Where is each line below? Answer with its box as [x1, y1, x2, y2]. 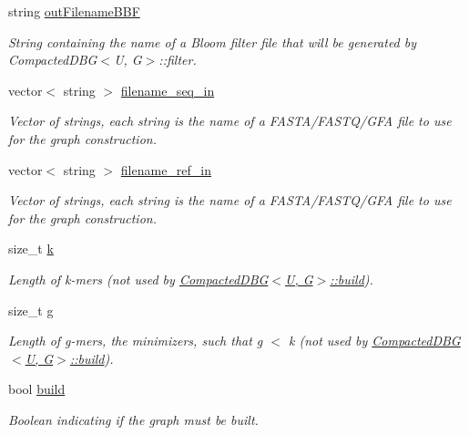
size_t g [8, 300, 54, 319]
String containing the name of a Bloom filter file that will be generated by [8, 32, 417, 51]
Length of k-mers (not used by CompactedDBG [8, 269, 269, 288]
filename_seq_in [120, 80, 215, 99]
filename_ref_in [120, 160, 212, 179]
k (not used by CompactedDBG [288, 331, 461, 350]
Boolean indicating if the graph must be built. [8, 409, 259, 429]
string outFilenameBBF [8, 2, 140, 20]
